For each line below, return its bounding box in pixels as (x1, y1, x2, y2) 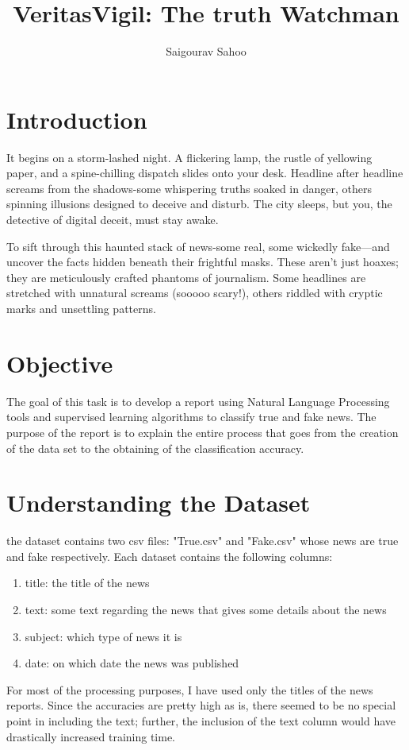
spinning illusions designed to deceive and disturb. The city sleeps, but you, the (6, 195, 392, 212)
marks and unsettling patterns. (6, 300, 156, 316)
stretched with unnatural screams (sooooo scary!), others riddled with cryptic (6, 284, 383, 301)
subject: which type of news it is (25, 628, 182, 644)
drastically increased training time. (6, 728, 176, 744)
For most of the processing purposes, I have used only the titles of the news (6, 681, 373, 698)
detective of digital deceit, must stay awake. (6, 211, 219, 228)
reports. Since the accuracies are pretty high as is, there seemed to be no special (6, 697, 396, 713)
